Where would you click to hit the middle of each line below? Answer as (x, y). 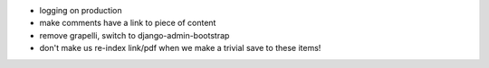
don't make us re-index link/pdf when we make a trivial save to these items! (180, 48)
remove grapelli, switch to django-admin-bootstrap (134, 35)
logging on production (81, 10)
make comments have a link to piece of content (128, 23)
